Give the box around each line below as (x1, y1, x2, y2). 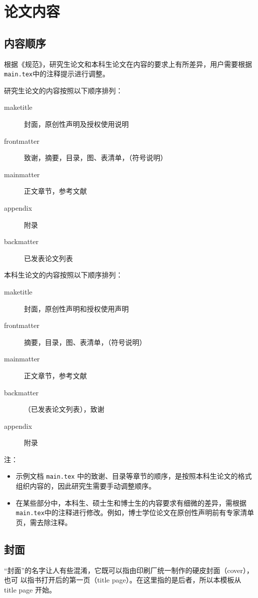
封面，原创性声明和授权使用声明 (24, 303, 129, 313)
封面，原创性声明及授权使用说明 (24, 119, 129, 129)
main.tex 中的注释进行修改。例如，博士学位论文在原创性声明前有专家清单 (15, 507, 255, 518)
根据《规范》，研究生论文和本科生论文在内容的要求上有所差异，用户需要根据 (4, 58, 252, 69)
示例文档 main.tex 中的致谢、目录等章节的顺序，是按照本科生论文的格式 (15, 471, 252, 481)
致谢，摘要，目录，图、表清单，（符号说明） (24, 152, 167, 163)
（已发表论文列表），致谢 (24, 404, 104, 414)
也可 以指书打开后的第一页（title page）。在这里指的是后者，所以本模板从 (4, 575, 242, 585)
